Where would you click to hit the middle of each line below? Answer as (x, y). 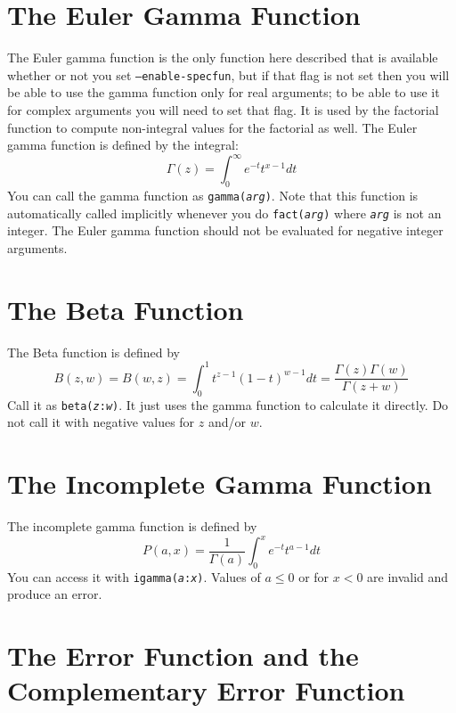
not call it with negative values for (101, 422)
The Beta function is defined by (94, 352)
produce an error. (55, 594)
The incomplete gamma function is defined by (132, 525)
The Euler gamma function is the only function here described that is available (223, 57)
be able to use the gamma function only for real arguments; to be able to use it (224, 92)
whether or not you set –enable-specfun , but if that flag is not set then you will (228, 74)
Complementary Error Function (206, 690)
